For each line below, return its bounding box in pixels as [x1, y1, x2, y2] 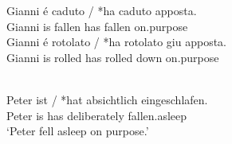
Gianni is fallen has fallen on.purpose [6, 18, 188, 34]
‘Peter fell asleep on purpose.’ [6, 123, 149, 139]
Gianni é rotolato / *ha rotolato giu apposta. [6, 33, 227, 50]
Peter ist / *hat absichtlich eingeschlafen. [6, 91, 208, 107]
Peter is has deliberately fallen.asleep [6, 107, 187, 123]
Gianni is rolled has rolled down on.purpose [6, 49, 219, 65]
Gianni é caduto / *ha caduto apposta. [6, 2, 197, 18]
